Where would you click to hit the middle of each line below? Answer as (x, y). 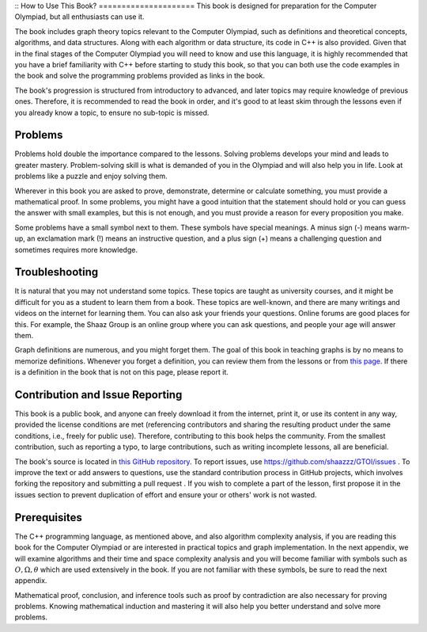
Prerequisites (48, 518)
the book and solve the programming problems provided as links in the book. (140, 76)
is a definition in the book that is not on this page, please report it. (121, 372)
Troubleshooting (57, 272)
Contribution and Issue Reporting (98, 395)
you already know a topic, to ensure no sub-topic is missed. (112, 112)
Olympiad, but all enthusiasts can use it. (79, 17)
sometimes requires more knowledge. (76, 249)
